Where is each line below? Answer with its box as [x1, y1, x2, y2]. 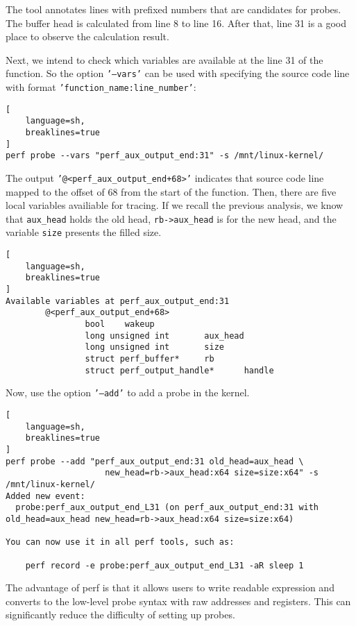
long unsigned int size [85, 342, 224, 353]
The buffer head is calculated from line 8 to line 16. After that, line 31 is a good [6, 15, 347, 30]
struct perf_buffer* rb [85, 354, 214, 364]
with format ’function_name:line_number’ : [6, 80, 196, 94]
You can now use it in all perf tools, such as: [6, 537, 235, 548]
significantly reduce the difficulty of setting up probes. [6, 607, 235, 622]
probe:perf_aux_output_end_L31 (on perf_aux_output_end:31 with [15, 502, 319, 513]
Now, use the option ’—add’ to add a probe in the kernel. [6, 385, 250, 400]
